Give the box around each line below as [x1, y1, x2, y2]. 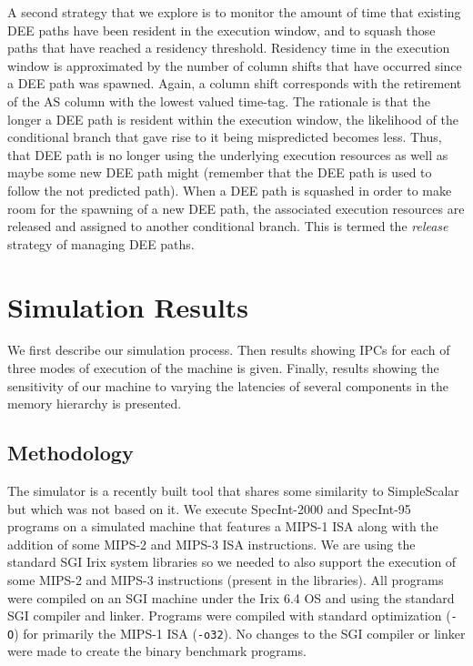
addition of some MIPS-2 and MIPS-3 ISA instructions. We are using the [7, 534, 416, 553]
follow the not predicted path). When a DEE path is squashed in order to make [7, 180, 452, 199]
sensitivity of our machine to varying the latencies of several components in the [7, 376, 449, 395]
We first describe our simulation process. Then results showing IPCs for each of [7, 340, 450, 359]
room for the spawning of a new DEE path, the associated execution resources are [7, 198, 465, 217]
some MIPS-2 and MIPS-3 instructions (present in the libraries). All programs [7, 570, 444, 589]
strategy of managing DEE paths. [7, 234, 195, 253]
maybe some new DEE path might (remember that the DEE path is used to [7, 163, 432, 182]
